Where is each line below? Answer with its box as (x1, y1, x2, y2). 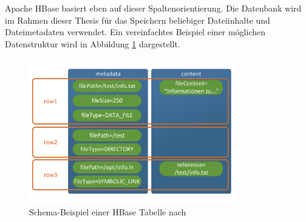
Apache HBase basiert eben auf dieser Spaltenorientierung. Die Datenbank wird (5, 2, 302, 14)
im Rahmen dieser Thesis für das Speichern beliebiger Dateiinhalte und (5, 13, 270, 26)
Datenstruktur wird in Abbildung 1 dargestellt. (5, 37, 180, 50)
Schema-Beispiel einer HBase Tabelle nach (29, 206, 186, 218)
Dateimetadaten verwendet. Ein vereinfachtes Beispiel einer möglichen (5, 25, 265, 38)
